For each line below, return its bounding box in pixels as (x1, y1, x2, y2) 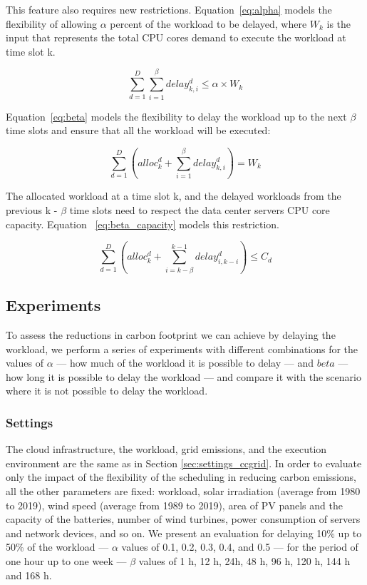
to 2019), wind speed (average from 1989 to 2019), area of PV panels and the (6, 497, 343, 512)
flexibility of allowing (6, 16, 97, 31)
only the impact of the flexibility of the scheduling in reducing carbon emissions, (6, 469, 356, 484)
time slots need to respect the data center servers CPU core (69, 202, 330, 217)
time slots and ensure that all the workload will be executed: (6, 123, 271, 138)
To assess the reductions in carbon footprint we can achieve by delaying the (6, 327, 336, 342)
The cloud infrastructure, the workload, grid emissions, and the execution (6, 442, 327, 457)
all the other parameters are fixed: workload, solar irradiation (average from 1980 (6, 484, 361, 499)
